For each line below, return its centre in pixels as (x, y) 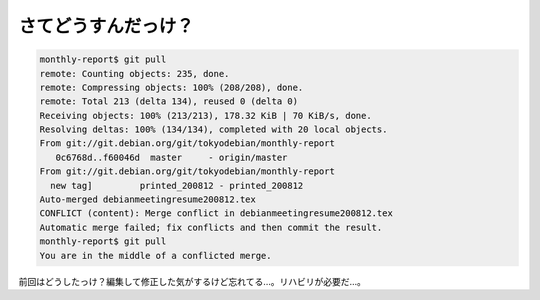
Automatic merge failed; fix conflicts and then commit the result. (211, 227)
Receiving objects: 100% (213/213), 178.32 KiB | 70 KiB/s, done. (205, 115)
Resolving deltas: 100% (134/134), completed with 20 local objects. (213, 129)
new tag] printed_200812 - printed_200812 (177, 185)
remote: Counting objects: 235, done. (134, 73)
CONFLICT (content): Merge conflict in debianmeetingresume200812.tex (216, 213)
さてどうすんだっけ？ (106, 26)
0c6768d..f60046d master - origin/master (171, 157)
